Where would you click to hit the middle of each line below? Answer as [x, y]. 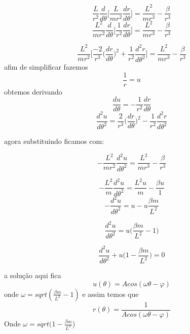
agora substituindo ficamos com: [54, 141]
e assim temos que [110, 294]
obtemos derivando [33, 91]
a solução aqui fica [33, 275]
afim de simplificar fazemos [46, 67]
